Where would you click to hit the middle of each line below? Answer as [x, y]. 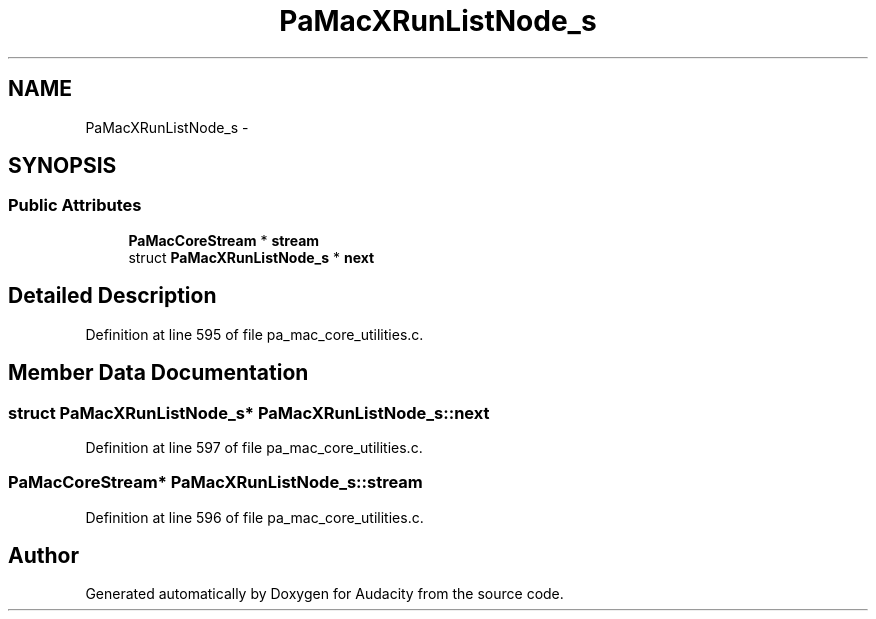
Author [43, 556]
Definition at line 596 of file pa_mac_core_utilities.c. [254, 517]
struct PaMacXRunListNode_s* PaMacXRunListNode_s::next [249, 412]
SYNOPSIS [62, 166]
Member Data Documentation [158, 373]
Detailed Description [112, 296]
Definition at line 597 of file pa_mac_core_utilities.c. [254, 447]
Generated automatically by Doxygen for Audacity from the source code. [324, 594]
